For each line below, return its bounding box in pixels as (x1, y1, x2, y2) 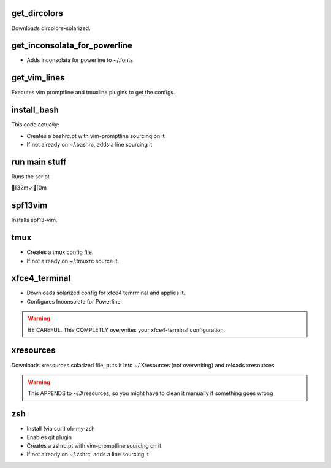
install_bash (11, 105, 59, 115)
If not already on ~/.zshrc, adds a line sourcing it (26, 451, 150, 458)
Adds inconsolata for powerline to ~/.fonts (26, 56, 133, 64)
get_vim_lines (11, 72, 65, 83)
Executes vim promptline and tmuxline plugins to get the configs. (11, 89, 175, 96)
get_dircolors (11, 8, 64, 18)
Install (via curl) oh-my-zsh (26, 425, 95, 432)
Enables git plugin (26, 433, 72, 441)
